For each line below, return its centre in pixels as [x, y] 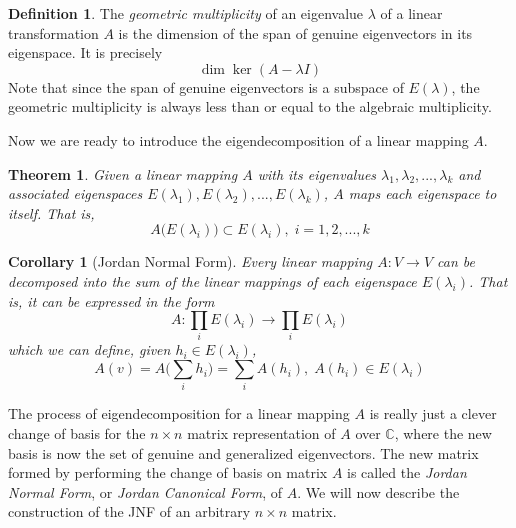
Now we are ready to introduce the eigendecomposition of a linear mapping [238, 139]
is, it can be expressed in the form [111, 300]
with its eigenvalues [317, 173]
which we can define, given [89, 349]
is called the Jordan [407, 472]
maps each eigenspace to [422, 193]
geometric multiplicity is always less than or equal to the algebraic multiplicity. [250, 106]
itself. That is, [51, 212]
